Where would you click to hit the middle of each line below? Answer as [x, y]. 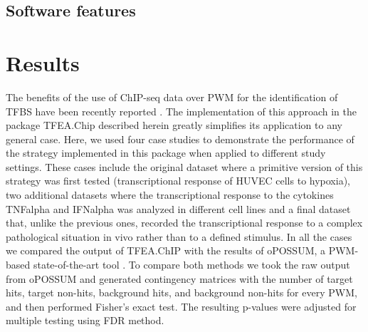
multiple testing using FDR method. [85, 320]
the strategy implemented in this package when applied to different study [166, 153]
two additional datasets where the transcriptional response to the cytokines [170, 195]
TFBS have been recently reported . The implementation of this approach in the [181, 111]
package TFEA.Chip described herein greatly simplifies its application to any [174, 125]
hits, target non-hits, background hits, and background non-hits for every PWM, [182, 292]
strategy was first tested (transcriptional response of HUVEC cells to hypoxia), [178, 181]
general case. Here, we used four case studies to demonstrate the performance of [180, 139]
